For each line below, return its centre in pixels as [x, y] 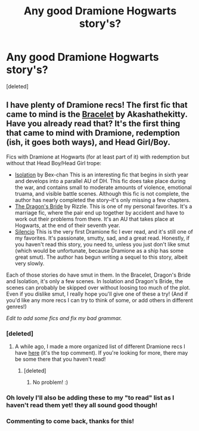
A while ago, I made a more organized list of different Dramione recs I [100, 346]
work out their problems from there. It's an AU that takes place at [94, 219]
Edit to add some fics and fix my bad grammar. [64, 318]
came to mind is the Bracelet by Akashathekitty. [97, 114]
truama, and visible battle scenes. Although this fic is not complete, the [102, 193]
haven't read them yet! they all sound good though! [82, 405]
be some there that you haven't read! [60, 359]
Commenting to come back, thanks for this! [70, 421]
